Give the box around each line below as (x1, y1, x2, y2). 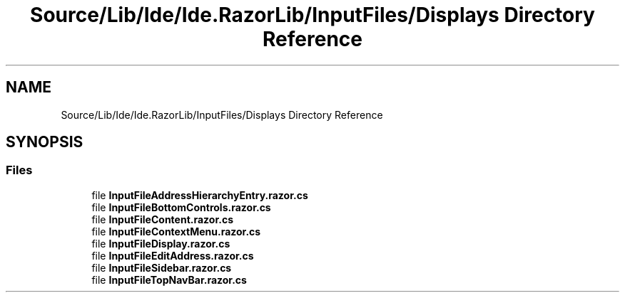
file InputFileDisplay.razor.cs (91, 237, 230, 250)
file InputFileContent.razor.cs (91, 213, 233, 225)
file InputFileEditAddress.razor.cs (91, 249, 254, 262)
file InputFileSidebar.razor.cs (91, 261, 232, 274)
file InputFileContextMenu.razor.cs (91, 225, 261, 238)
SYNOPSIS (6, 133, 83, 151)
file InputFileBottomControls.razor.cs (91, 201, 271, 213)
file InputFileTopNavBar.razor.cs (91, 273, 247, 286)
